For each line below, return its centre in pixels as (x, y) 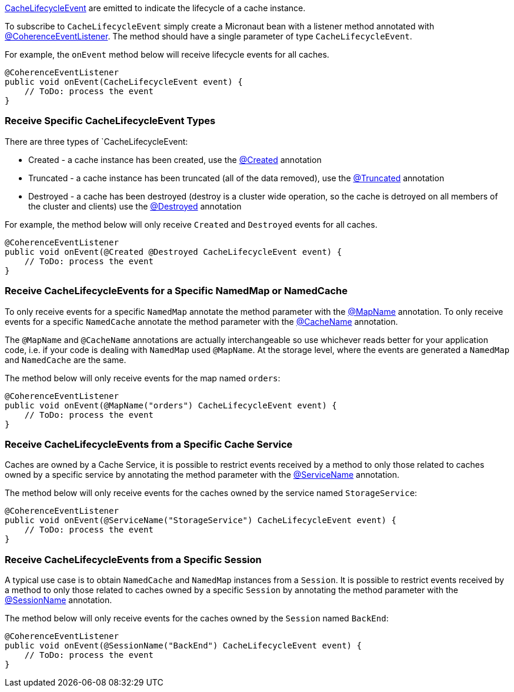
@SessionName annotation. (59, 600)
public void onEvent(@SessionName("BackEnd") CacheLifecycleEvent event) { (183, 646)
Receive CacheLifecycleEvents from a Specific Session (133, 559)
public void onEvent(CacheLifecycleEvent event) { (124, 82)
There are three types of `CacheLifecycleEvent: (96, 141)
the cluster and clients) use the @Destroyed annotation (135, 206)
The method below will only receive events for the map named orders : (143, 378)
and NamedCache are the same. (66, 360)
